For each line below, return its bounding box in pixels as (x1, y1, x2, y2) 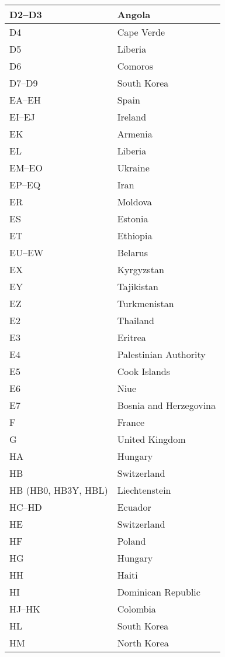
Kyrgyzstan (117, 263, 164, 276)
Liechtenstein (117, 483, 171, 497)
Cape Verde (117, 25, 165, 39)
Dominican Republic (117, 585, 200, 598)
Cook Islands (117, 364, 171, 378)
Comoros (117, 59, 154, 73)
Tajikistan (117, 280, 158, 293)
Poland (117, 534, 146, 548)
